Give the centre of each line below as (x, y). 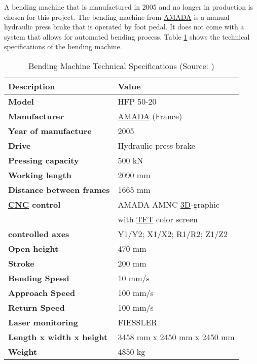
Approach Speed (42, 292)
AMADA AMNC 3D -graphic (169, 204)
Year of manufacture (50, 130)
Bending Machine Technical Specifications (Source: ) (121, 65)
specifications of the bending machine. (63, 46)
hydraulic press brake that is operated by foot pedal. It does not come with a (124, 27)
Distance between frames (59, 189)
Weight (23, 351)
